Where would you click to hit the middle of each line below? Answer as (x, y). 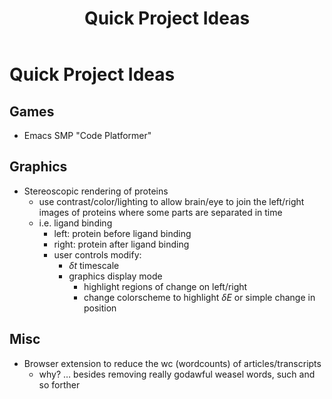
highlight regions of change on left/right (165, 286)
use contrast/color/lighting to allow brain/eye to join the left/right (171, 201)
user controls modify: (97, 254)
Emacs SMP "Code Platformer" (87, 135)
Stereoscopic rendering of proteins (96, 191)
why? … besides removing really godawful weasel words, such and (177, 374)
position (100, 308)
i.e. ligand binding (75, 223)
